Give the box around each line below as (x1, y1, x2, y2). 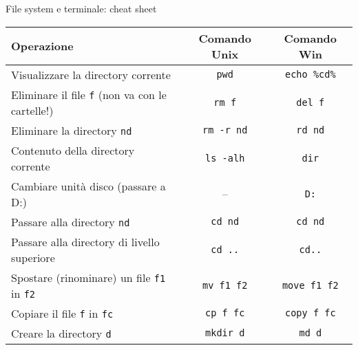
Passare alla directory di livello (11, 233, 160, 250)
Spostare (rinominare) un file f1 (11, 269, 166, 285)
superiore (11, 249, 55, 265)
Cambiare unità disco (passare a (11, 177, 166, 194)
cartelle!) (11, 102, 54, 118)
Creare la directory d (11, 325, 112, 341)
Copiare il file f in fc (11, 305, 114, 321)
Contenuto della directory (11, 142, 135, 158)
